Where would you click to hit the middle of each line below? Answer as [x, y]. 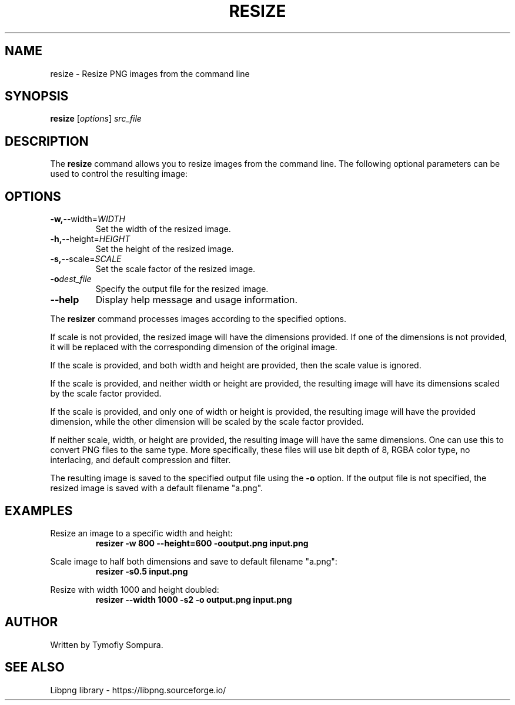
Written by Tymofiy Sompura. [107, 644]
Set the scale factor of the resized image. [175, 269]
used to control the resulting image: [119, 174]
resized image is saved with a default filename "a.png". [157, 488]
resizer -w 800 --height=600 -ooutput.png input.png [202, 543]
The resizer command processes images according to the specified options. [198, 319]
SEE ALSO [35, 667]
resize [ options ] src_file [96, 119]
